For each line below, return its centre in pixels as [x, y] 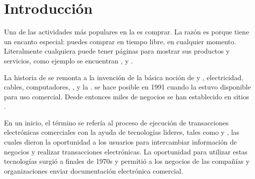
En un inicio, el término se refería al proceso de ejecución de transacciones [116, 122]
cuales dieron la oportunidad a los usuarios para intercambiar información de [121, 142]
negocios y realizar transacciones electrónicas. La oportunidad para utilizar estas [126, 151]
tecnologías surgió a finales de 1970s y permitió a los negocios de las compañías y [127, 161]
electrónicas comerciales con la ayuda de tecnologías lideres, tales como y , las [122, 132]
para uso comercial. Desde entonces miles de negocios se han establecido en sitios [127, 96]
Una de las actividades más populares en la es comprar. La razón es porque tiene [127, 32]
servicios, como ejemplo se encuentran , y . [68, 60]
